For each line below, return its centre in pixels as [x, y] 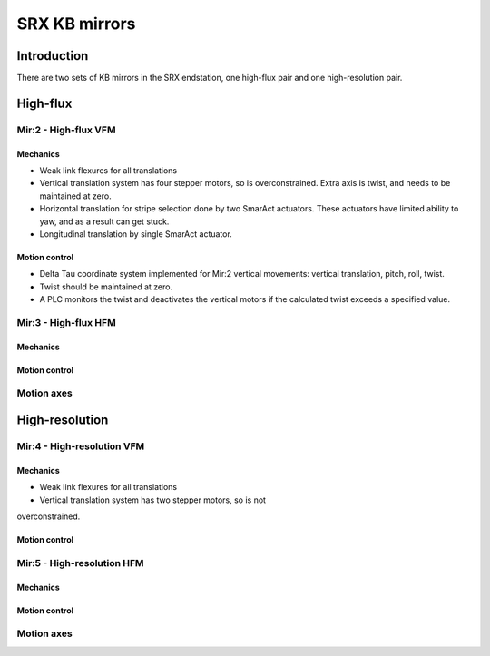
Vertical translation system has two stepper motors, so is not [153, 500]
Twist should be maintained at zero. [106, 287]
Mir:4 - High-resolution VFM [81, 446]
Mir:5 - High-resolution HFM [80, 563]
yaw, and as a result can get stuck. [104, 221]
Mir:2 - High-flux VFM [66, 130]
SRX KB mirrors [76, 24]
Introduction [53, 56]
